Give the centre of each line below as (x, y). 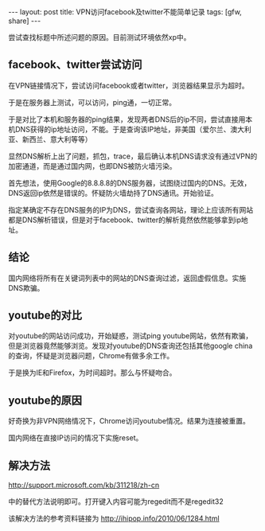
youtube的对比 (45, 316)
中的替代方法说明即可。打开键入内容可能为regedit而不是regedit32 (116, 502)
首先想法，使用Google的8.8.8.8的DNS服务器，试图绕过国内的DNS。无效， (130, 183)
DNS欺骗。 (26, 287)
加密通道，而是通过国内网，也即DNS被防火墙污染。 (92, 166)
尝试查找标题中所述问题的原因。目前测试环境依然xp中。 (99, 37)
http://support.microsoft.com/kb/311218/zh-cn (84, 485)
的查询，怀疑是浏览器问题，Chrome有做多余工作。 (91, 356)
